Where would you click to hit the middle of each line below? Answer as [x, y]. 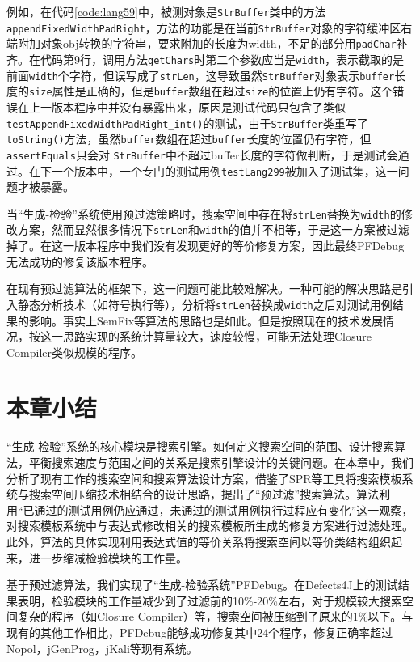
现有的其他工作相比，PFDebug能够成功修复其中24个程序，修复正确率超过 [200, 632]
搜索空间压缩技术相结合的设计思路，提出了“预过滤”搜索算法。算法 [204, 494]
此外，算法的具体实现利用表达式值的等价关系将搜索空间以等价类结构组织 [199, 541]
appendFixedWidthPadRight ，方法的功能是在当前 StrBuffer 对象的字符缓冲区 [204, 27]
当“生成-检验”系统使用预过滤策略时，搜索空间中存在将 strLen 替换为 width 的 [204, 213]
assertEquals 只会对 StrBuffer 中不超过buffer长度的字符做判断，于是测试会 [202, 154]
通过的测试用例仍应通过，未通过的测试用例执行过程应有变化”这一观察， [224, 509]
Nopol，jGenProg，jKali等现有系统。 [102, 648]
